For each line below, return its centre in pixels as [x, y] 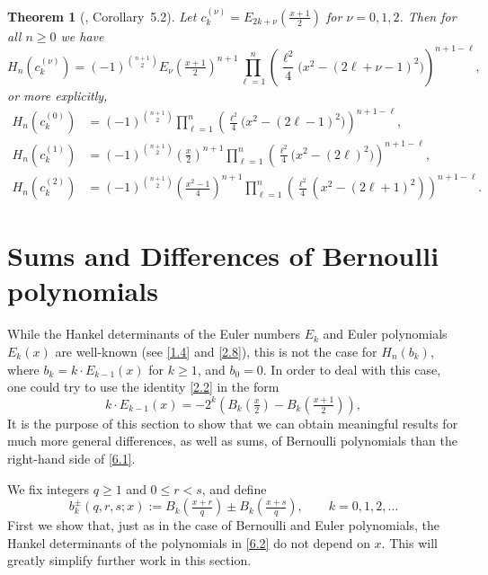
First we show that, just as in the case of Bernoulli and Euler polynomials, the [224, 525]
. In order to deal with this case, [352, 369]
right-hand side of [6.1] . [71, 458]
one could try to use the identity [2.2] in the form [143, 387]
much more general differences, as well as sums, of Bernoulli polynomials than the [232, 441]
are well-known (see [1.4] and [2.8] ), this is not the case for [216, 351]
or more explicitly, [58, 95]
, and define [234, 488]
